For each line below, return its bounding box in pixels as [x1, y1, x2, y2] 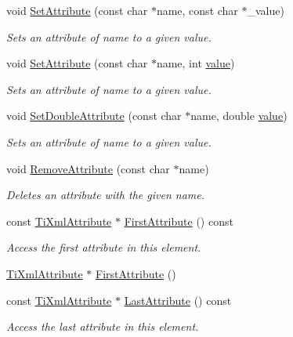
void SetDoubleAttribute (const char [6, 107, 182, 124]
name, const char [156, 2, 238, 18]
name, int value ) [156, 55, 235, 71]
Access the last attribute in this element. [6, 318, 199, 335]
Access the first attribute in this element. [6, 239, 201, 255]
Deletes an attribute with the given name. [6, 187, 204, 203]
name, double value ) [190, 107, 288, 124]
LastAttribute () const [124, 292, 232, 308]
